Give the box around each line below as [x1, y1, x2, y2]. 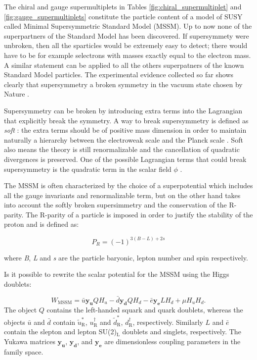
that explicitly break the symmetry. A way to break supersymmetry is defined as [4, 115, 249, 125]
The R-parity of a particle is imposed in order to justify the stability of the [26, 209, 253, 219]
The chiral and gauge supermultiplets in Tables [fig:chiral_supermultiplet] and [4, 1, 242, 11]
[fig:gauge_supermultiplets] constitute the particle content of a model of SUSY [4, 11, 243, 21]
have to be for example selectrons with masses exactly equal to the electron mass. [4, 50, 251, 60]
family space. [4, 346, 43, 357]
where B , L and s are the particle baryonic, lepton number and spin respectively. [4, 252, 248, 262]
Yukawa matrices [4, 336, 55, 346]
